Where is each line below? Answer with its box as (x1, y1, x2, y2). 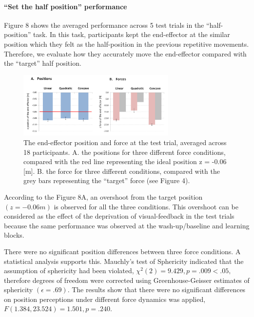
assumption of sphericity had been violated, (4, 265, 134, 276)
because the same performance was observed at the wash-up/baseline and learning (4, 220, 250, 230)
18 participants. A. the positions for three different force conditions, (23, 147, 226, 157)
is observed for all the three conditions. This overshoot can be (54, 201, 238, 211)
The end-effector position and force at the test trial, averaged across (23, 137, 227, 147)
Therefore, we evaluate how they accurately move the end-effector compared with (4, 48, 247, 58)
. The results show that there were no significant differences (67, 284, 246, 295)
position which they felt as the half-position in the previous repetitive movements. (4, 38, 249, 49)
